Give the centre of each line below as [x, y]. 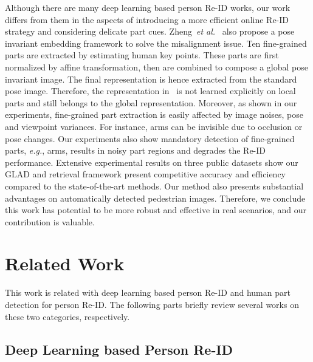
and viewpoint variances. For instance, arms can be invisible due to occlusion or [154, 126]
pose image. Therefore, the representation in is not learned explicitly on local [150, 91]
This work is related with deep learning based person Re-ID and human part [148, 292]
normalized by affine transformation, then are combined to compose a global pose [156, 67]
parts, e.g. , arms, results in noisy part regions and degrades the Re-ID [136, 150]
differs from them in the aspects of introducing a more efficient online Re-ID [147, 19]
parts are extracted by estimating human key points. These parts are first [142, 55]
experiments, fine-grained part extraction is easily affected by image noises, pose [154, 114]
